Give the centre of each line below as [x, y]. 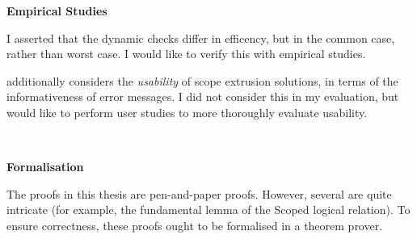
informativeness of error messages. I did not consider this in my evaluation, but [203, 96]
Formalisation [45, 167]
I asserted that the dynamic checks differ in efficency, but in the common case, [201, 38]
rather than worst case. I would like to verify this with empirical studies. [186, 54]
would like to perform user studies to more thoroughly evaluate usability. [187, 112]
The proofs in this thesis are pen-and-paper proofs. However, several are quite [199, 193]
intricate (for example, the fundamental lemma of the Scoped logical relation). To [208, 210]
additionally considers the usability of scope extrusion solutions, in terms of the [202, 80]
